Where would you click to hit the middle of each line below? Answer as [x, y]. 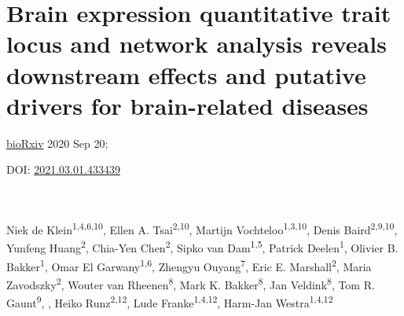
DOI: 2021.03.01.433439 [63, 169]
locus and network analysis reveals [196, 44]
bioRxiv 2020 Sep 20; [57, 143]
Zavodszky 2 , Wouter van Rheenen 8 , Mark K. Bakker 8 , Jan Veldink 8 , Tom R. [191, 283]
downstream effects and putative [186, 74]
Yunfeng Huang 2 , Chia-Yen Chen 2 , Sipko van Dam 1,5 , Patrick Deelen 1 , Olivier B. [202, 246]
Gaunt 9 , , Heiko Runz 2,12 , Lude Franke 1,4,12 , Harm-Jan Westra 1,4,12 [170, 301]
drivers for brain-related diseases [187, 105]
